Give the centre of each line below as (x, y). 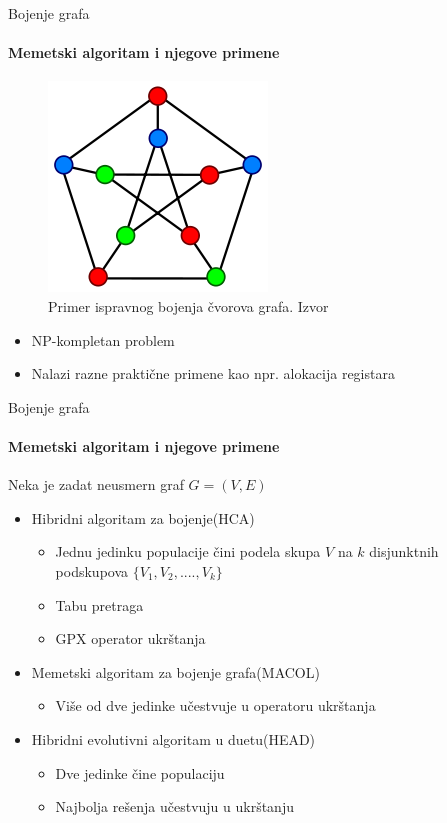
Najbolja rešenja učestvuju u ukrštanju (174, 806)
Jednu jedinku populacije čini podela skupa (188, 551)
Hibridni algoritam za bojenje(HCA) (143, 517)
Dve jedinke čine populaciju (140, 772)
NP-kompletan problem (103, 339)
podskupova (92, 570)
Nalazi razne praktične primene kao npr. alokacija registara (213, 373)
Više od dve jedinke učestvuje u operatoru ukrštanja (215, 705)
